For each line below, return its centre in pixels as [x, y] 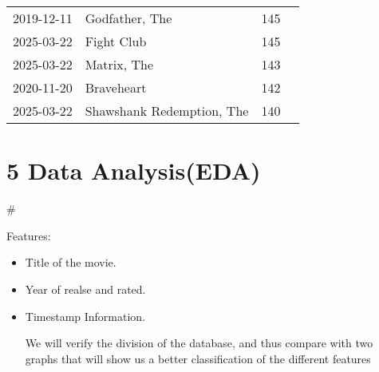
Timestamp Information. [85, 316]
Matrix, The [119, 64]
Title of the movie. [71, 262]
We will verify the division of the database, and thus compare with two [199, 343]
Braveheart [116, 87]
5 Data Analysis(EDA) [134, 170]
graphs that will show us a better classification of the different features [198, 358]
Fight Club [116, 41]
